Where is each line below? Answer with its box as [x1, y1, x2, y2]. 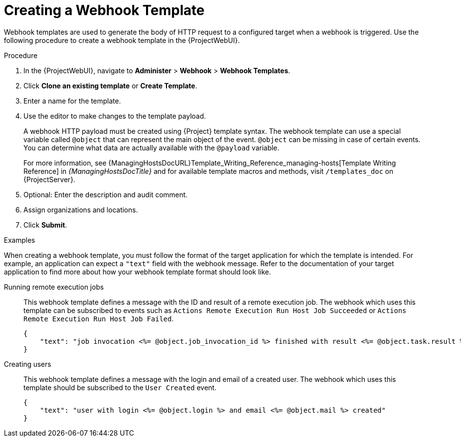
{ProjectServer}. [23, 175, 76, 184]
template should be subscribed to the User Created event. [23, 383, 217, 392]
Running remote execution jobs [4, 282, 104, 291]
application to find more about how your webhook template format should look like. [4, 267, 271, 276]
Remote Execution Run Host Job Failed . [23, 314, 174, 323]
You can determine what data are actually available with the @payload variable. [23, 143, 279, 152]
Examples [4, 235, 35, 244]
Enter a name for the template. [23, 96, 121, 105]
